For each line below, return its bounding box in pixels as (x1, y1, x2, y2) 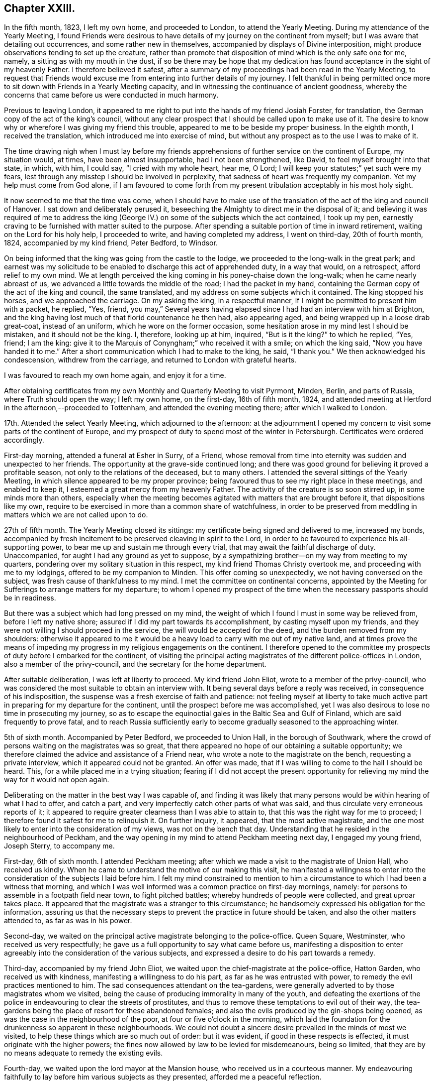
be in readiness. (4, 594, 56, 603)
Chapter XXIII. (4, 2, 76, 14)
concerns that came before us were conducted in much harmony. (4, 91, 219, 100)
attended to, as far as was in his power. (4, 916, 132, 925)
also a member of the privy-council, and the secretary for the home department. (4, 660, 266, 669)
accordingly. (4, 436, 44, 445)
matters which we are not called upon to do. (4, 510, 148, 519)
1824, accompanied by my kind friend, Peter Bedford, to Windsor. (4, 239, 218, 247)
